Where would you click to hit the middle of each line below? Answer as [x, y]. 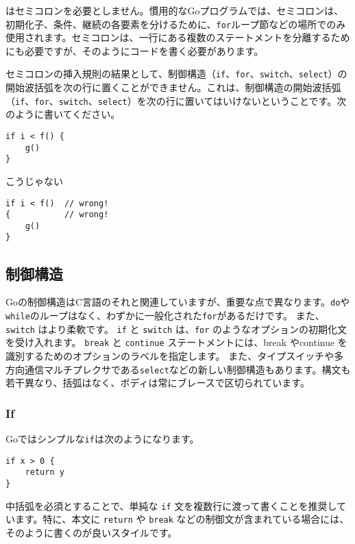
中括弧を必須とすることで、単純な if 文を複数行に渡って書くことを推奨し [171, 505]
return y [45, 472]
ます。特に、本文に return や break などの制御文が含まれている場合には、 [182, 519]
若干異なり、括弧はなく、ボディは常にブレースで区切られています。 [158, 383]
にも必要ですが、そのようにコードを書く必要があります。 [135, 50]
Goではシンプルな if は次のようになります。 [102, 439]
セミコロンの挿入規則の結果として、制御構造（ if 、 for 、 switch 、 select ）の [176, 74]
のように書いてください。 [63, 114]
